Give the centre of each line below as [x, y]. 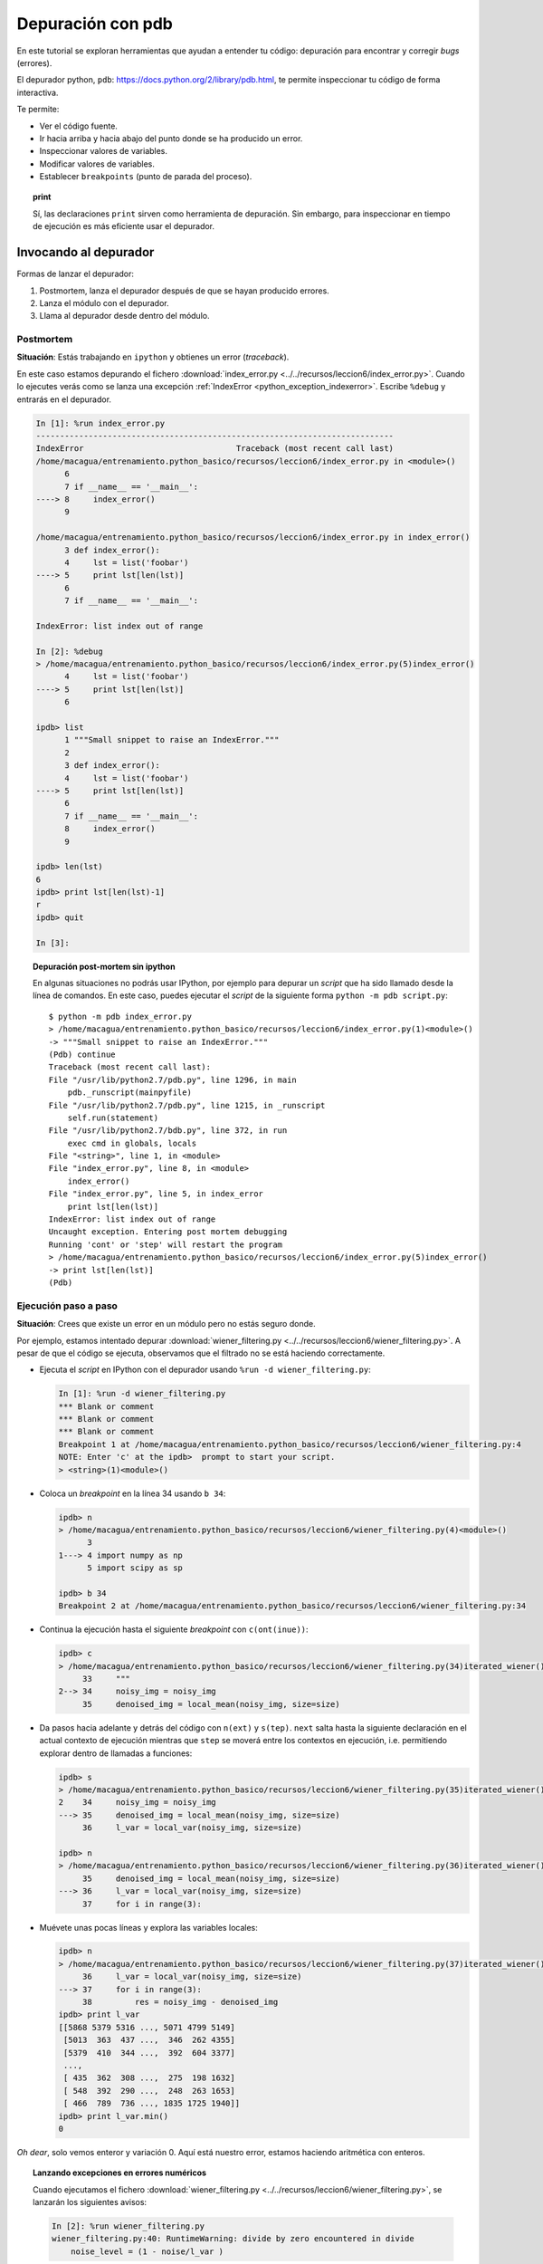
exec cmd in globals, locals [132, 1143]
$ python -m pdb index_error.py [120, 1016]
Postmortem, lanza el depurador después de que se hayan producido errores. [184, 291]
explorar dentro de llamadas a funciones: [116, 1753]
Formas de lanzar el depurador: [76, 274]
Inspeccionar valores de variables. [103, 151]
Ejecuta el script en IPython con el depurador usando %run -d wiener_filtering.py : [205, 1370]
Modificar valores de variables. [97, 164]
